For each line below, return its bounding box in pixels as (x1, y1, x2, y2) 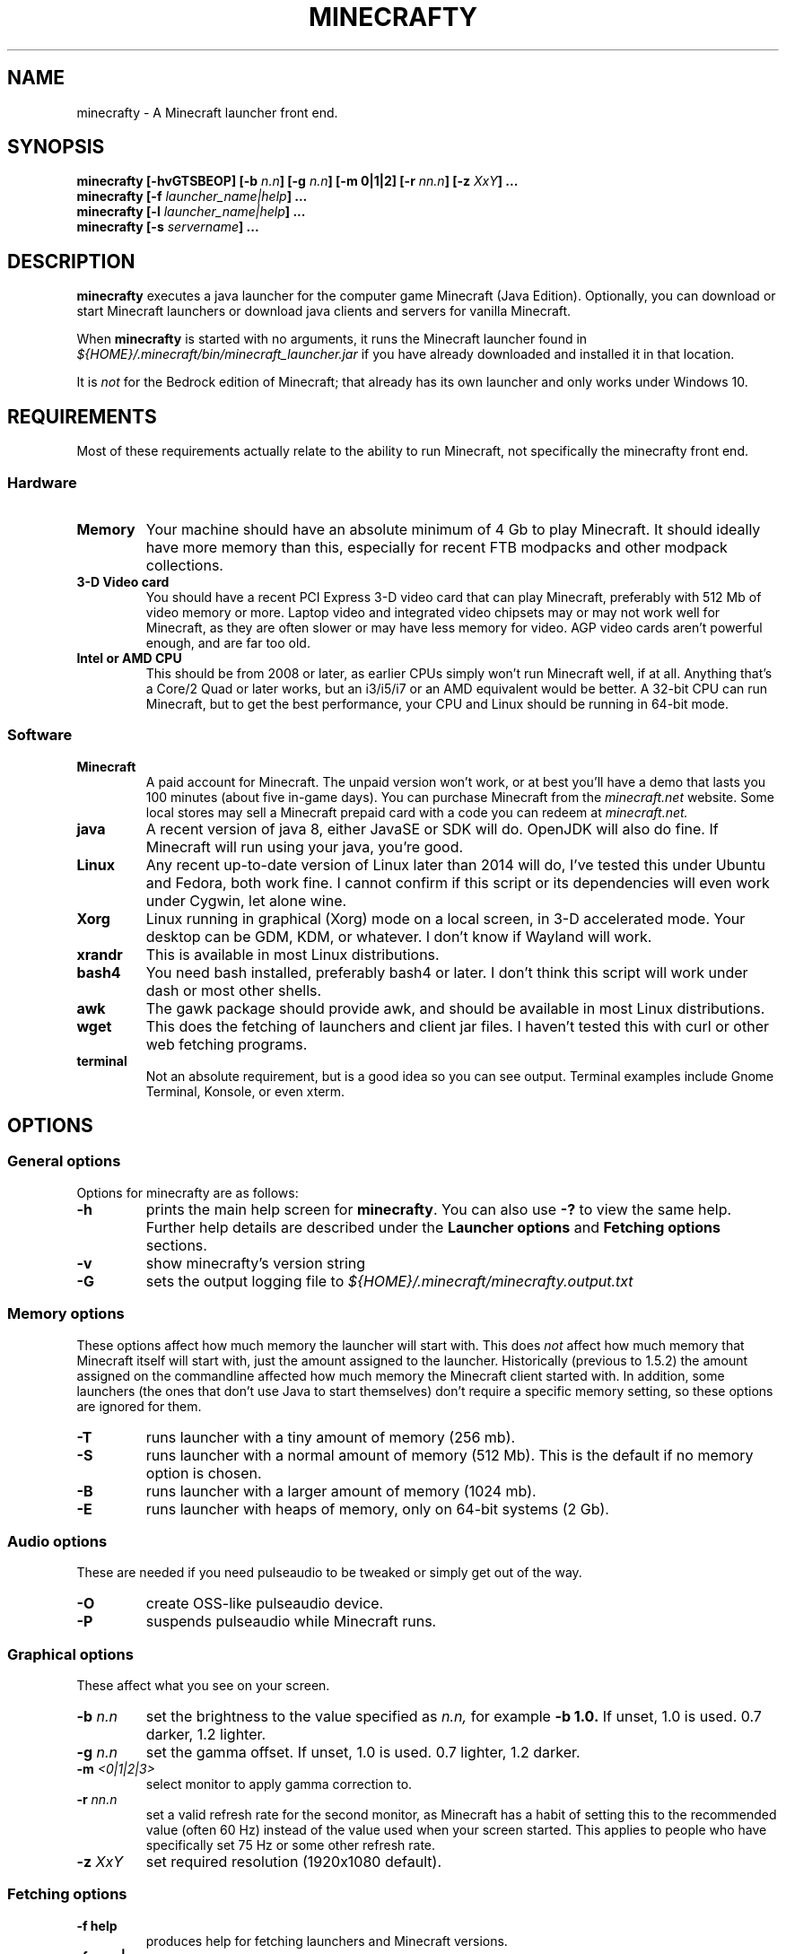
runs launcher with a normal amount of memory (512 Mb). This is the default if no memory (145, 1445, 754, 1464)
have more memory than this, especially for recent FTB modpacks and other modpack (145, 537, 728, 556)
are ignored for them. (76, 1398, 202, 1414)
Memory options (7, 1304, 125, 1323)
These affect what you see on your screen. (76, 1678, 330, 1694)
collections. (145, 555, 223, 574)
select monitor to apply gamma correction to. (145, 1776, 413, 1793)
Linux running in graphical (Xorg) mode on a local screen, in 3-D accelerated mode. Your (145, 909, 746, 928)
